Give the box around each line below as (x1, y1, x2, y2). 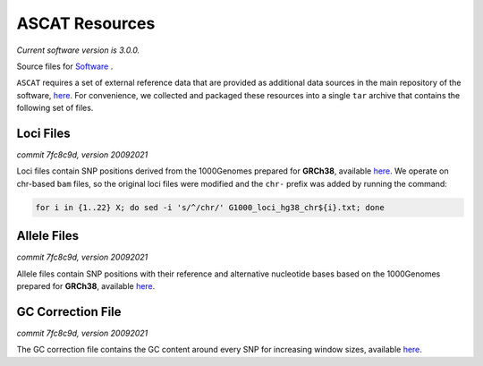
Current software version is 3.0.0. (16, 45, 140, 55)
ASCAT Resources (16, 13, 156, 33)
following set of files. (16, 103, 94, 114)
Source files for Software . (16, 61, 114, 72)
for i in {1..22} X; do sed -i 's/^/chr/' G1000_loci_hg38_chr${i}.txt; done (35, 202, 385, 212)
